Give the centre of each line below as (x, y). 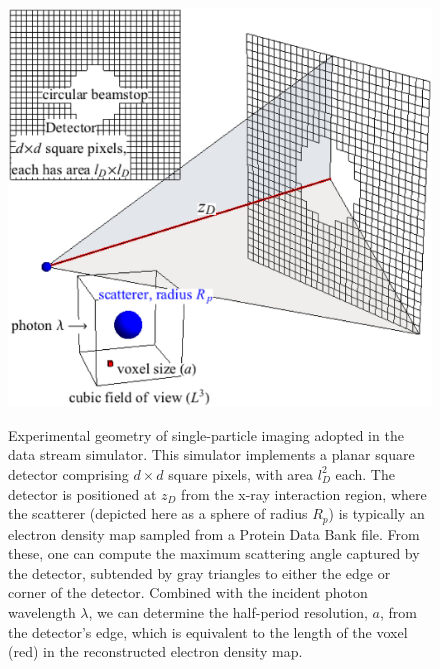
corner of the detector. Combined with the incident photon (188, 592)
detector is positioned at (82, 493)
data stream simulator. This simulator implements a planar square (211, 454)
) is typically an (376, 513)
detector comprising (68, 473)
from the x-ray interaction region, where (304, 493)
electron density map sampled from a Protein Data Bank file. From (214, 533)
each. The (365, 473)
